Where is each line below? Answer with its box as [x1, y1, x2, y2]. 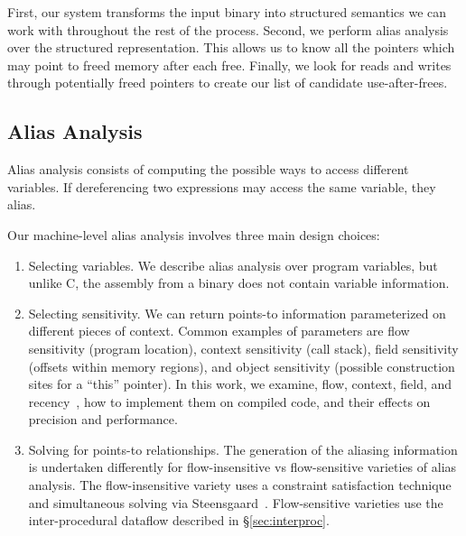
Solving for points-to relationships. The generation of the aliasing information [28, 439, 458, 458]
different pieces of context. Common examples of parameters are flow [28, 321, 410, 340]
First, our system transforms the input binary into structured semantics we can [7, 3, 447, 21]
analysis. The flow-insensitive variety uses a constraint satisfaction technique [28, 476, 452, 494]
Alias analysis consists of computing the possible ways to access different [7, 160, 409, 179]
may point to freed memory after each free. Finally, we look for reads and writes [7, 55, 452, 74]
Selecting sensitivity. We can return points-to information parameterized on [28, 303, 446, 322]
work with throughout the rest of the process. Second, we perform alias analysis [7, 20, 449, 39]
